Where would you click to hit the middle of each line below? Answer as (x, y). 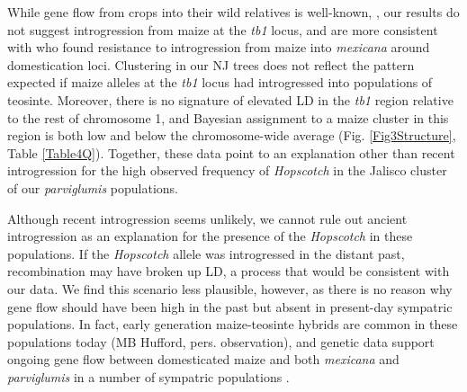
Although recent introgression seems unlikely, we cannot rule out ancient (207, 218)
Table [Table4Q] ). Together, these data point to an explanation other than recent (231, 152)
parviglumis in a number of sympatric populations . (148, 376)
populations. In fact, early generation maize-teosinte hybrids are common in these (233, 324)
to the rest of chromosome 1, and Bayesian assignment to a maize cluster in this (228, 117)
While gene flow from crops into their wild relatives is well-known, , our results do (233, 12)
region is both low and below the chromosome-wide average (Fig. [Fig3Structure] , (232, 135)
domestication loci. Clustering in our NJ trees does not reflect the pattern (211, 64)
